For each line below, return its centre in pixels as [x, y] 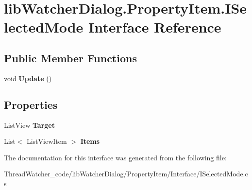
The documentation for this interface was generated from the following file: [115, 157]
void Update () [28, 78]
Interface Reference [155, 27]
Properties [31, 104]
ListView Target [29, 125]
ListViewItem [47, 141]
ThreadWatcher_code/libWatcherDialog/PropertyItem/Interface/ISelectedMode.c [126, 174]
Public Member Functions [70, 58]
